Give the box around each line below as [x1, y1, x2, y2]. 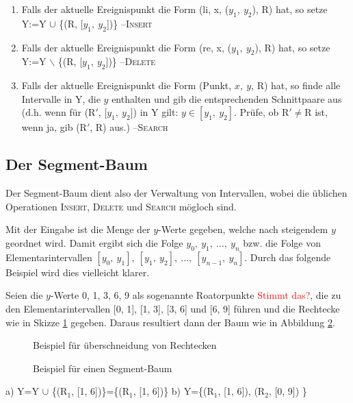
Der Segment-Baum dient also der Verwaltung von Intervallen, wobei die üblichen [5, 186, 348, 200]
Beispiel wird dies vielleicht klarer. [5, 265, 150, 279]
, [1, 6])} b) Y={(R [133, 384, 214, 398]
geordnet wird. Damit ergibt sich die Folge [5, 235, 183, 249]
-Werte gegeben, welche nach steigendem [158, 222, 328, 236]
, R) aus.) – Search [90, 120, 168, 134]
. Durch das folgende [244, 249, 331, 264]
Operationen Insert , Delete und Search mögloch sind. [5, 199, 237, 213]
